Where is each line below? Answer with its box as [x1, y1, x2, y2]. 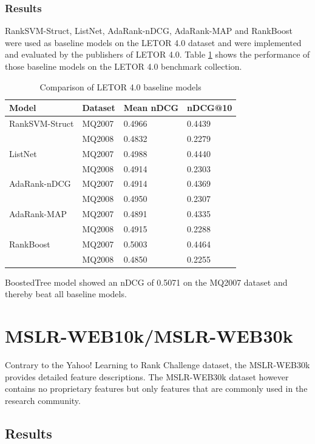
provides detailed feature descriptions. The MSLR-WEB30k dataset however [5, 370, 289, 383]
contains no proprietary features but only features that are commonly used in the [5, 382, 308, 395]
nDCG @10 [187, 101, 232, 114]
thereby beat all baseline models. [5, 288, 127, 300]
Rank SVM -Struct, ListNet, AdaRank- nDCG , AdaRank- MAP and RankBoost [5, 24, 293, 37]
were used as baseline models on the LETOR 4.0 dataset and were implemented [5, 36, 302, 49]
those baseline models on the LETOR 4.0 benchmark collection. [5, 60, 242, 72]
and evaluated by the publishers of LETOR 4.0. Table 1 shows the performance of [5, 48, 310, 61]
